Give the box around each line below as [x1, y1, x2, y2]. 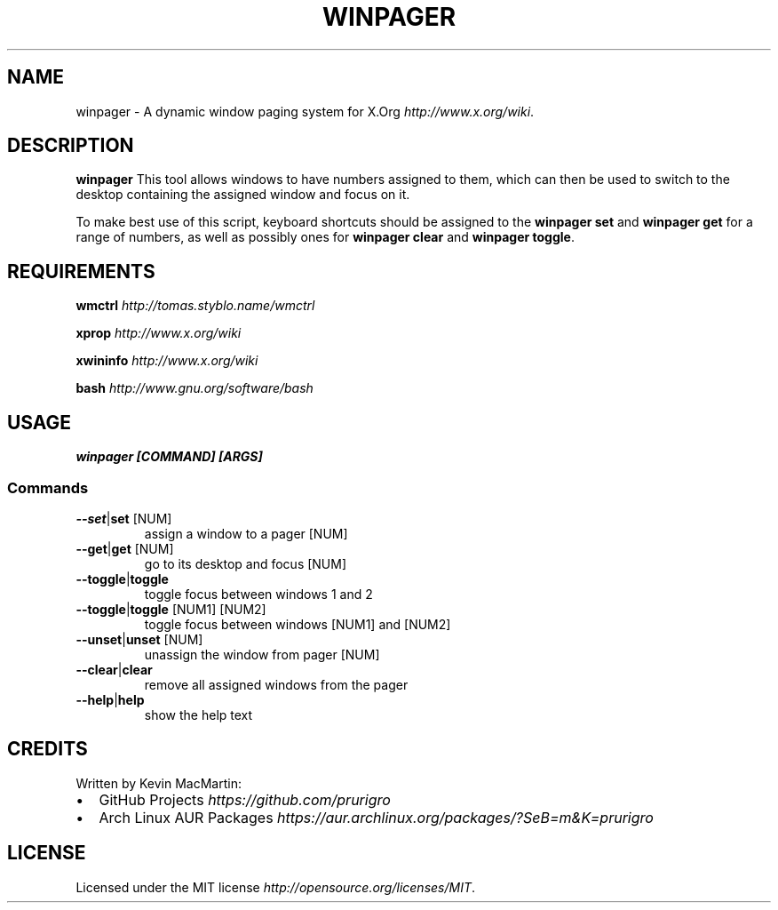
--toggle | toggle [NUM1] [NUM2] [75, 601, 266, 617]
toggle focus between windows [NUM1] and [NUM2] [144, 616, 451, 632]
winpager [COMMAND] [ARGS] [75, 449, 263, 465]
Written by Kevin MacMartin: [75, 775, 242, 791]
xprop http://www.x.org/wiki [75, 325, 242, 341]
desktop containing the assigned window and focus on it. [75, 187, 410, 203]
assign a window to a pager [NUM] [144, 525, 348, 541]
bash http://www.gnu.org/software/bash [75, 380, 314, 396]
